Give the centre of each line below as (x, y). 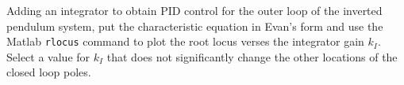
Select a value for (48, 56)
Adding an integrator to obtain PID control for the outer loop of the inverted (194, 10)
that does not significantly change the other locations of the (252, 56)
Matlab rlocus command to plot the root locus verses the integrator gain (185, 41)
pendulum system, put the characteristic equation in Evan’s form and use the (195, 26)
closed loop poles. (49, 72)
